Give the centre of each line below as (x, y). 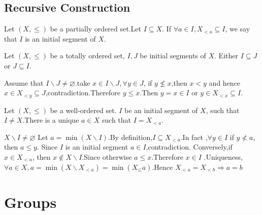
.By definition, (130, 137)
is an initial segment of (60, 38)
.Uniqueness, (223, 157)
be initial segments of (173, 56)
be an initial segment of (161, 110)
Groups (30, 202)
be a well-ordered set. (83, 110)
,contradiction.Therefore (83, 93)
